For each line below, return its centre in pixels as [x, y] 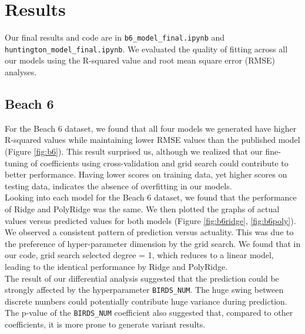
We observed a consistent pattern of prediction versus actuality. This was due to [149, 232]
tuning [16, 163]
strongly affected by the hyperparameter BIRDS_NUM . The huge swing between [144, 290]
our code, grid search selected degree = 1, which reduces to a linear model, [139, 255]
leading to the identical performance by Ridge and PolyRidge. [116, 266]
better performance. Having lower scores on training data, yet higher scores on [146, 174]
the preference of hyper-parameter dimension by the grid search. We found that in [153, 243]
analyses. [21, 72]
